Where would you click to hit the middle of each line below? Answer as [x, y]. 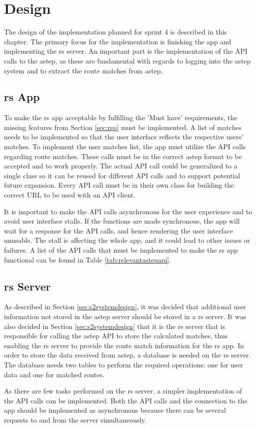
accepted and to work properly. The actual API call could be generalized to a [121, 166]
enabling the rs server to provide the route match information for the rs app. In [124, 345]
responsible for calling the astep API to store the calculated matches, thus [116, 336]
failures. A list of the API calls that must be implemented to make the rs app [121, 250]
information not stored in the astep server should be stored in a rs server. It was [125, 316]
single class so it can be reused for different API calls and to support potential [122, 175]
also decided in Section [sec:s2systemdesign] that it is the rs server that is [115, 326]
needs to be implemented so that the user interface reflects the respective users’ [124, 137]
